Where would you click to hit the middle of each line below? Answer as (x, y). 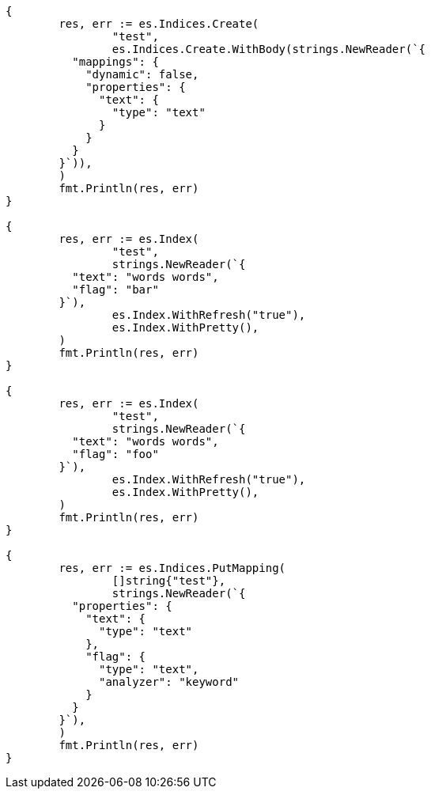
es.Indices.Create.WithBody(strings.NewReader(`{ (269, 49)
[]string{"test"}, (169, 581)
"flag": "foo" (115, 454)
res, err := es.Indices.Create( (159, 24)
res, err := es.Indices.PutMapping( (172, 568)
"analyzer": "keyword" (169, 682)
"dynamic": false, (142, 74)
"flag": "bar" (115, 290)
